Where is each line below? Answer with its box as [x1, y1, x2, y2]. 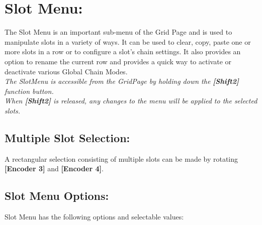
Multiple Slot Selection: [5, 130, 130, 145]
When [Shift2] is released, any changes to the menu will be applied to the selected [5, 95, 257, 106]
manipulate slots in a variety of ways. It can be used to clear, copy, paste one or [5, 36, 251, 47]
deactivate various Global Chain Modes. [5, 66, 128, 76]
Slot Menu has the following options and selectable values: [5, 211, 184, 222]
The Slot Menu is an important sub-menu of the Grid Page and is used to [5, 27, 232, 37]
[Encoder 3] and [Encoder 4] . [5, 163, 104, 174]
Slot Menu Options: [5, 188, 109, 203]
